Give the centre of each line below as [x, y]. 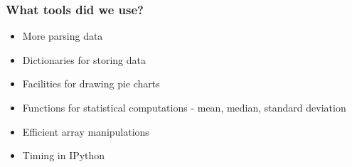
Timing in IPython [64, 155]
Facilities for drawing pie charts [91, 83]
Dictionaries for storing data [84, 59]
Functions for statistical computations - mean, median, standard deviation [184, 107]
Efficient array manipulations [86, 131]
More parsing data [63, 36]
